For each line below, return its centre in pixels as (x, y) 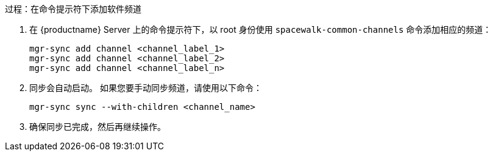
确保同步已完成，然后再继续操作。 (98, 127)
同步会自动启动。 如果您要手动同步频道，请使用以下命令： (146, 88)
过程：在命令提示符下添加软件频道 (73, 9)
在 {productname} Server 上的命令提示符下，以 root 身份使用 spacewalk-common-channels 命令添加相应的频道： (261, 29)
